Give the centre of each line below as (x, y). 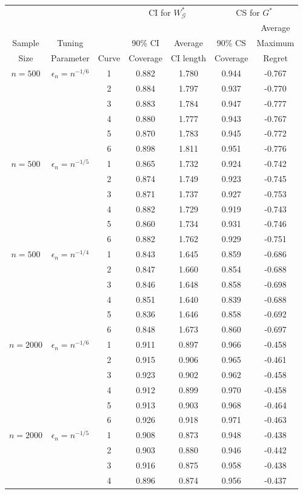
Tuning (70, 43)
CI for (160, 12)
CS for (248, 12)
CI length (188, 58)
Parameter (70, 58)
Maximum (275, 43)
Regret (275, 58)
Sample (26, 43)
